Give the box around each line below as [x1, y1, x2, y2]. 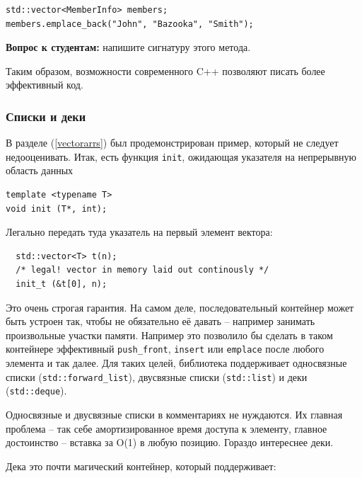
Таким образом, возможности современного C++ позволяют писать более [6, 63, 325, 78]
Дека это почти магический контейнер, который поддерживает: [6, 458, 276, 473]
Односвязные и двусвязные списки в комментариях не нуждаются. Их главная [6, 406, 343, 421]
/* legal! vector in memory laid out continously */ [16, 265, 269, 275]
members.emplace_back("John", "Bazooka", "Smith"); [6, 18, 254, 29]
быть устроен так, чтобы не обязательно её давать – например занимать [6, 314, 315, 329]
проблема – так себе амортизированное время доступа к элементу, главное [6, 421, 327, 436]
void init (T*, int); [6, 203, 107, 214]
